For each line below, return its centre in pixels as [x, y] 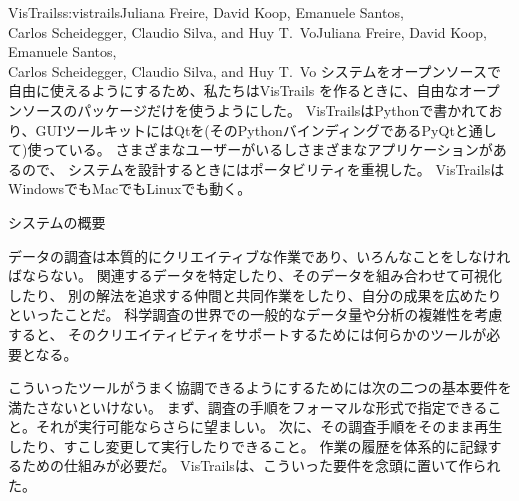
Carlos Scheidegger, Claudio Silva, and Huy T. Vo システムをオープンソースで [254, 70]
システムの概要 [57, 221]
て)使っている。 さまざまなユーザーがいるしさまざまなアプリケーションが [250, 149]
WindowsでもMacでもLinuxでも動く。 [130, 188]
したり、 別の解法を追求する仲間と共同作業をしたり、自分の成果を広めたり [255, 294]
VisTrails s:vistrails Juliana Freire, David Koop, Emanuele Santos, [206, 12]
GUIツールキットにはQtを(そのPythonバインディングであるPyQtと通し [266, 129]
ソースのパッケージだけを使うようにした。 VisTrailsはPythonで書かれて [255, 109]
